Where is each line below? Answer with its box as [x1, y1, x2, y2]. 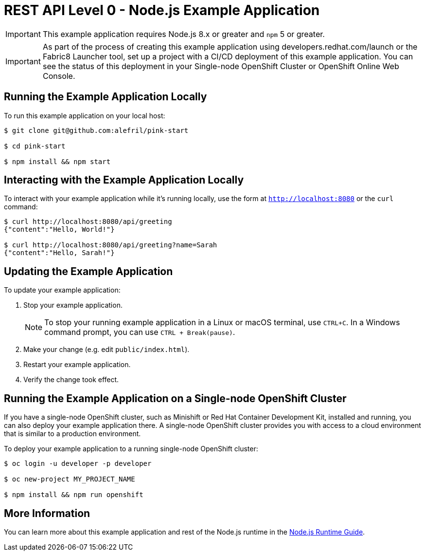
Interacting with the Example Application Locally [4, 174, 244, 186]
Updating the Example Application [4, 265, 173, 277]
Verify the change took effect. [23, 375, 119, 384]
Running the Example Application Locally [4, 91, 207, 103]
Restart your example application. [23, 360, 131, 369]
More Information [4, 507, 90, 519]
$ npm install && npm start [4, 157, 111, 166]
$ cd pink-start [4, 142, 66, 150]
